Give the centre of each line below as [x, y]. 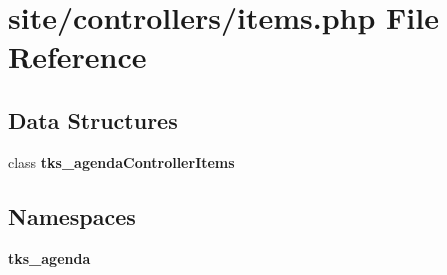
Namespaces [72, 215]
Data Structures [93, 119]
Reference [77, 56]
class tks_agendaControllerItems [121, 161]
